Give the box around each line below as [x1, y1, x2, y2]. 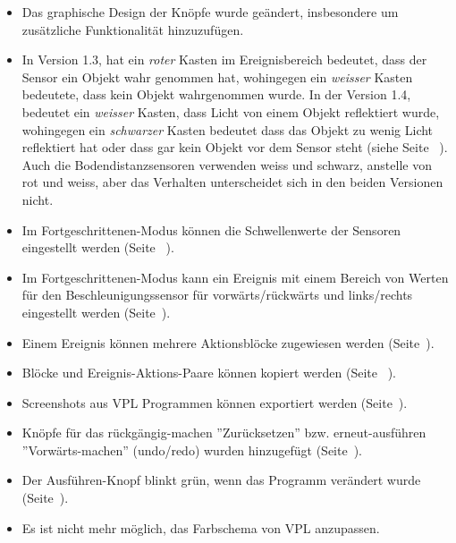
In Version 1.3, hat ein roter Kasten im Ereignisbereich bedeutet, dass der [21, 50, 427, 69]
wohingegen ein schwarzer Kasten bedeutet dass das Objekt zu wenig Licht [21, 120, 434, 139]
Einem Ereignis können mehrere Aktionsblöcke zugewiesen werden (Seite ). [21, 333, 435, 352]
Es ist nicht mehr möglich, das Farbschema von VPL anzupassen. [21, 518, 380, 537]
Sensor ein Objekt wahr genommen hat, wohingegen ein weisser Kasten [21, 67, 413, 86]
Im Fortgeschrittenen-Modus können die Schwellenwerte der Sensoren [21, 220, 401, 239]
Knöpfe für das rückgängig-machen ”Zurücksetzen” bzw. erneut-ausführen [21, 423, 426, 442]
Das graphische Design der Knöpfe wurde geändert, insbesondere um [21, 3, 399, 21]
